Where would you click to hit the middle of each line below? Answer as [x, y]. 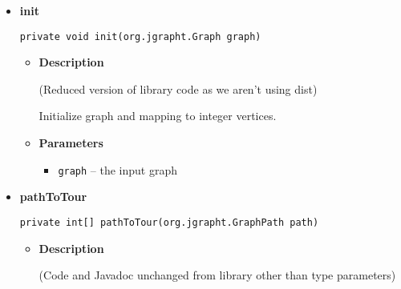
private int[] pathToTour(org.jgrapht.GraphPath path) [169, 222]
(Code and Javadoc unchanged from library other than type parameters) [217, 275]
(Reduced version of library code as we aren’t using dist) [178, 88]
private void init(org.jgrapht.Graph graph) [140, 36]
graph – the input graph [118, 169]
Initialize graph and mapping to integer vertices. [158, 116]
